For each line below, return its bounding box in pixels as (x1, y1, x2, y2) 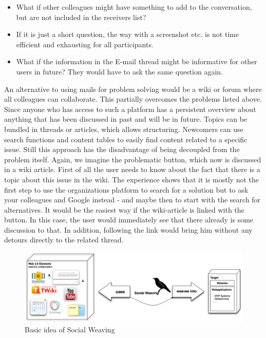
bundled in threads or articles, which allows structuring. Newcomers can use (4, 123, 243, 134)
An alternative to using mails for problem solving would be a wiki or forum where (4, 83, 262, 94)
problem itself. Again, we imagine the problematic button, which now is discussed (4, 154, 261, 164)
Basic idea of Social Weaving (25, 324, 115, 335)
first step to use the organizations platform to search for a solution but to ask (4, 184, 249, 195)
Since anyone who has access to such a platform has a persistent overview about (4, 103, 256, 114)
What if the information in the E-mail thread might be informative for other (16, 56, 257, 67)
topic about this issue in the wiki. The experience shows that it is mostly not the (4, 174, 259, 184)
